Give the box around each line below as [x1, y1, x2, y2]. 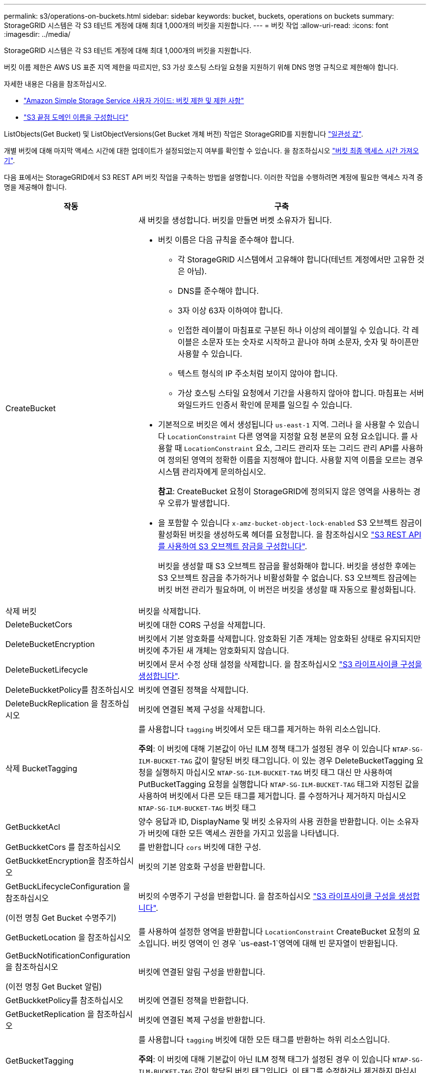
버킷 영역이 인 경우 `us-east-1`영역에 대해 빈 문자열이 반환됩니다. [171, 938, 398, 948]
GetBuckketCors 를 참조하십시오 [5, 842, 121, 852]
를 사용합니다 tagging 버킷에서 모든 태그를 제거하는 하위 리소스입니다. [138, 724, 380, 734]
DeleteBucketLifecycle [5, 665, 88, 675]
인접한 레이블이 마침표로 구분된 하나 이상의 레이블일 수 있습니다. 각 [177, 325, 409, 335]
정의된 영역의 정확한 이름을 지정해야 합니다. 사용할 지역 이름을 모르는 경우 [167, 455, 423, 465]
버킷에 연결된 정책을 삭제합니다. [138, 685, 249, 695]
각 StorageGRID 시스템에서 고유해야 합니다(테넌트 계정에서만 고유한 [177, 254, 415, 264]
